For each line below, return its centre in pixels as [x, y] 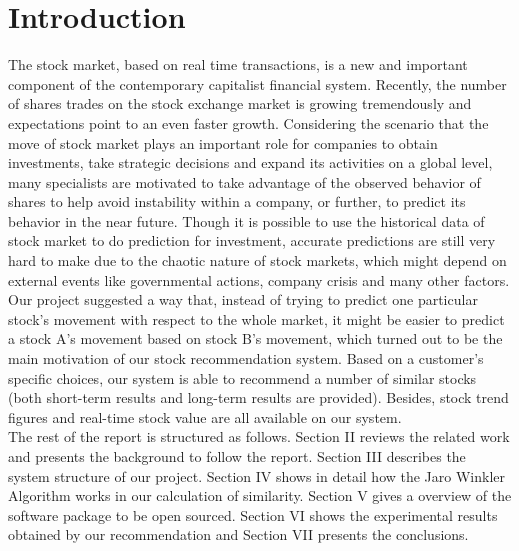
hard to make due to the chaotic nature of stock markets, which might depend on [257, 260]
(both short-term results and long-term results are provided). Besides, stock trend [258, 397]
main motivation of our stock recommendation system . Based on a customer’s [246, 358]
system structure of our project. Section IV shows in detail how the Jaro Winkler [257, 475]
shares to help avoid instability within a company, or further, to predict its [237, 201]
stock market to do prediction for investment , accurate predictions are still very [252, 240]
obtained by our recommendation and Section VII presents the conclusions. [238, 534]
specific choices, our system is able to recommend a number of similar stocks [242, 377]
